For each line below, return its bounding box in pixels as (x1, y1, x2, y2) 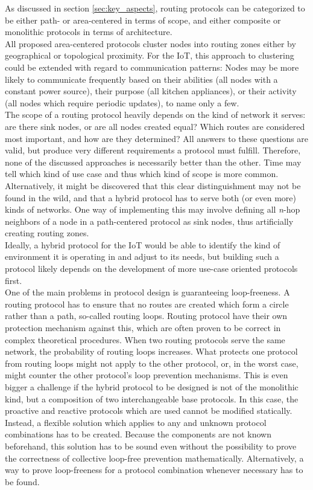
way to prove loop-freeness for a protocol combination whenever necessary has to (5, 463, 303, 476)
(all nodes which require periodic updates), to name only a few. (5, 96, 239, 109)
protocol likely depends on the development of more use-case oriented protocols (5, 262, 298, 275)
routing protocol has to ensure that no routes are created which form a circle (5, 297, 289, 310)
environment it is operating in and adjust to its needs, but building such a (5, 250, 279, 263)
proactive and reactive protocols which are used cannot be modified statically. (5, 404, 292, 417)
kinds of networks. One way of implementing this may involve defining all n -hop (5, 203, 300, 216)
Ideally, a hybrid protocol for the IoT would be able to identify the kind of (5, 238, 280, 251)
